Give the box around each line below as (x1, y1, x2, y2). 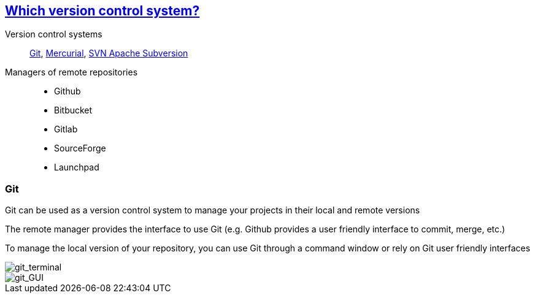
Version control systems (5, 29, 102, 40)
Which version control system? (5, 3, 200, 18)
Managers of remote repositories (5, 67, 138, 78)
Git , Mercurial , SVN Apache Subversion (29, 48, 188, 59)
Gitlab (54, 124, 78, 135)
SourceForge (54, 143, 106, 154)
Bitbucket (54, 105, 93, 116)
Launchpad (54, 162, 99, 173)
